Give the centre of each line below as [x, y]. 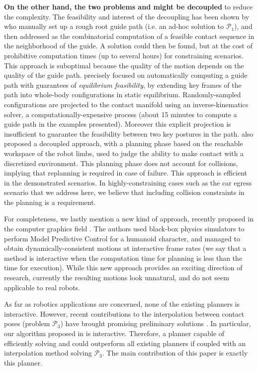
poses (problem [27, 323]
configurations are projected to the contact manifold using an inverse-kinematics [126, 104]
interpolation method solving [48, 353]
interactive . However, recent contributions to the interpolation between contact [124, 313]
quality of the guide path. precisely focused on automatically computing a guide [126, 75]
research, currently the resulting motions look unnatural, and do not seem [117, 278]
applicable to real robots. [42, 287]
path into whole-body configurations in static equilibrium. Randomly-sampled [123, 94]
